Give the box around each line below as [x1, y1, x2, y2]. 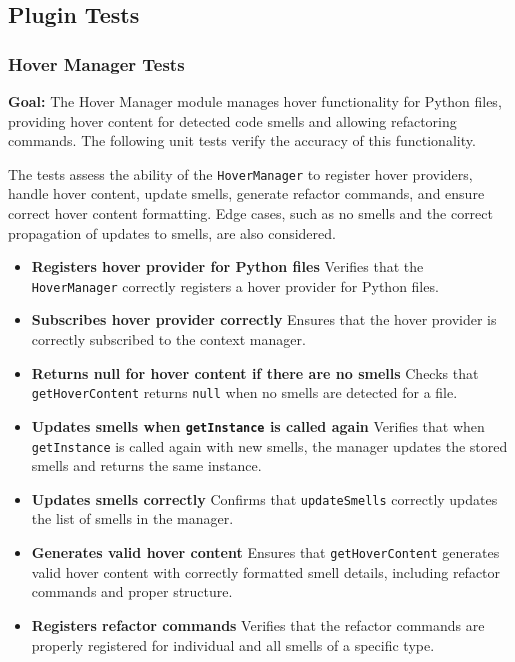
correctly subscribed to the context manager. [31, 329, 306, 350]
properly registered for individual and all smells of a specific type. [31, 634, 435, 655]
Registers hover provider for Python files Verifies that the [31, 256, 424, 277]
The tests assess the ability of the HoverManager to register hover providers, [8, 163, 473, 184]
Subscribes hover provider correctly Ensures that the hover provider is [31, 309, 497, 330]
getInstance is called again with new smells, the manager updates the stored [31, 435, 508, 456]
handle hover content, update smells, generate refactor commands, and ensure [8, 183, 485, 204]
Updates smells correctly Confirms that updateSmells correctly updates [31, 488, 498, 509]
